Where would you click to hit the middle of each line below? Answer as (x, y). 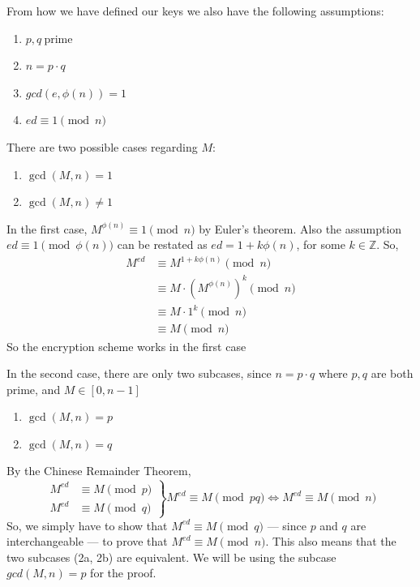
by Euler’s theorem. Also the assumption (300, 228)
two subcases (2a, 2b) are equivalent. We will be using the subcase (171, 557)
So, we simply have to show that (87, 525)
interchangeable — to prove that (87, 541)
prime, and (34, 389)
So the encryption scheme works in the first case (126, 346)
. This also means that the (331, 541)
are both (392, 373)
